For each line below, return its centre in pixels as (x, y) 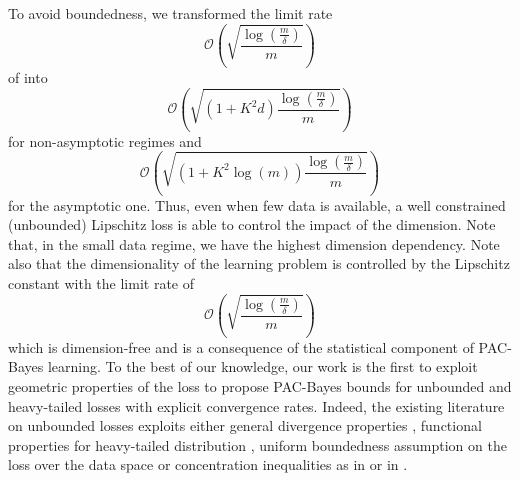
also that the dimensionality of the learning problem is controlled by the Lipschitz (259, 263)
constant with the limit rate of (101, 282)
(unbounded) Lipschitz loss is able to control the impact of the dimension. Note (252, 224)
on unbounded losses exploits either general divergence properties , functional (245, 425)
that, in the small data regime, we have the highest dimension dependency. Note (254, 243)
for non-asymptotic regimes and (105, 140)
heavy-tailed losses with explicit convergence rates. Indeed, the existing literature (256, 405)
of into (28, 76)
